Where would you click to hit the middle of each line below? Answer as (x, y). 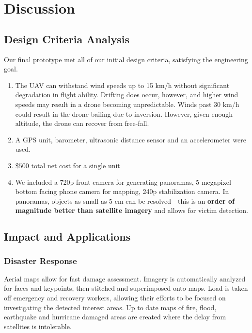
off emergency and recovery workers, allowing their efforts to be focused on (115, 298)
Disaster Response (40, 260)
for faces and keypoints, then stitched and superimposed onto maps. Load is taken (126, 288)
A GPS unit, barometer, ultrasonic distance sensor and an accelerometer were (131, 139)
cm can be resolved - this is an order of (174, 201)
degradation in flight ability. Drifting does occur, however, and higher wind (127, 95)
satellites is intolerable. (38, 326)
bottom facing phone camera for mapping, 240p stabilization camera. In (122, 191)
